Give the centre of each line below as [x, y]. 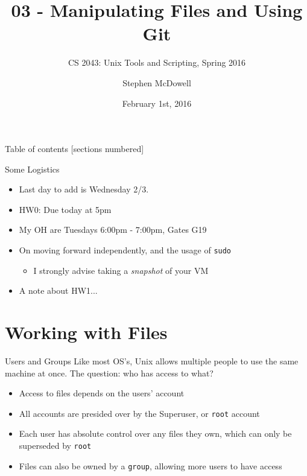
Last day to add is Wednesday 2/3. [84, 189]
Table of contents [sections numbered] [74, 149]
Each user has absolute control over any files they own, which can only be [155, 433]
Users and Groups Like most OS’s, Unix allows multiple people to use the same [152, 361]
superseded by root [55, 446]
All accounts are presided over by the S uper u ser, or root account [139, 413]
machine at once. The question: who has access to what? [109, 373]
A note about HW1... [58, 290]
